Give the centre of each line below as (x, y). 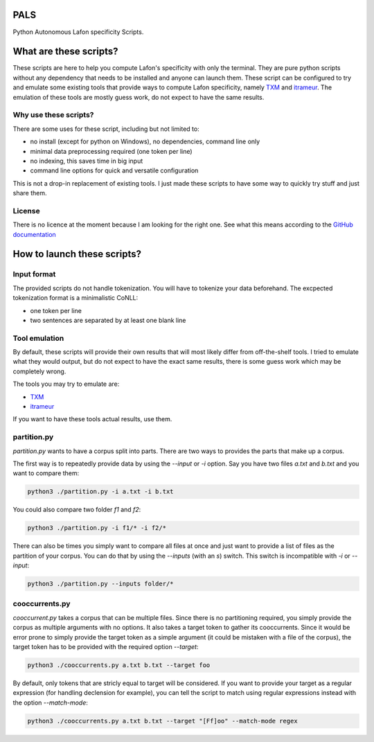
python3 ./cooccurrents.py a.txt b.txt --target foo (119, 665)
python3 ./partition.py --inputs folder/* (100, 584)
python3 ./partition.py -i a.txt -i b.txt (100, 492)
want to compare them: (46, 473)
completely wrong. (39, 371)
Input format (34, 274)
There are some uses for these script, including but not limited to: (106, 129)
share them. (30, 193)
